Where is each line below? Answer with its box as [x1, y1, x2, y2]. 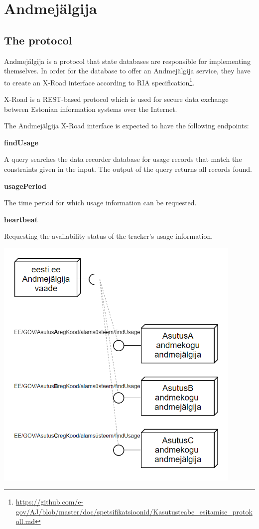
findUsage [4, 137, 38, 147]
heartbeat [4, 214, 38, 224]
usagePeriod [4, 180, 47, 191]
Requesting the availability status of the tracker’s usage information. [4, 231, 213, 241]
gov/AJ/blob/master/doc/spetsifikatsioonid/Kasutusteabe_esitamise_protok [15, 506, 253, 517]
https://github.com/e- [15, 497, 84, 507]
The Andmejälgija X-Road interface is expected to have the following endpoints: [4, 120, 249, 131]
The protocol [4, 32, 72, 47]
